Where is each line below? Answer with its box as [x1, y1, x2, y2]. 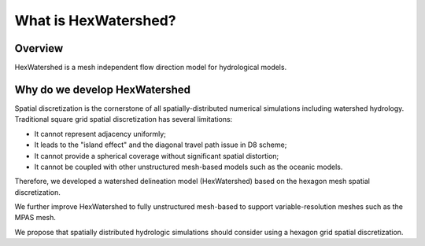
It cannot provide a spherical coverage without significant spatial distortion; [34, 151, 279, 160]
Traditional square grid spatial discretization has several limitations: [14, 115, 233, 124]
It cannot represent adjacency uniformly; [34, 129, 167, 138]
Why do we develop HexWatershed [14, 83, 190, 96]
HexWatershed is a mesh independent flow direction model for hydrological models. [14, 63, 287, 72]
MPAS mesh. [14, 213, 57, 222]
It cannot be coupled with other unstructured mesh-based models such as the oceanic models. [34, 162, 343, 171]
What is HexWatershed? [14, 12, 176, 29]
